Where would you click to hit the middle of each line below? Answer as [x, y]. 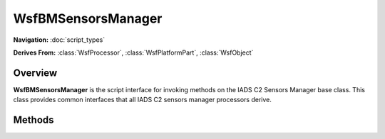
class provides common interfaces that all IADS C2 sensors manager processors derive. [143, 100]
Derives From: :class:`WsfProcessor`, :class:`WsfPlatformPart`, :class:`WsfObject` [133, 52]
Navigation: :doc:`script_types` [59, 40]
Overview [35, 73]
